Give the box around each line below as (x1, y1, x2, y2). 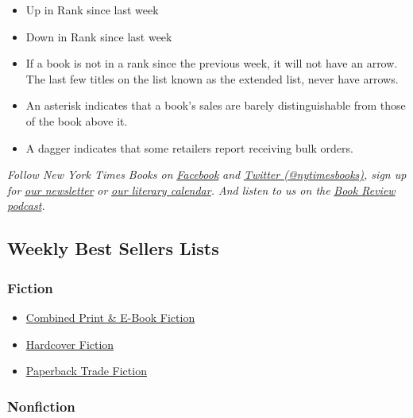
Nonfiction (7, 396, 75, 416)
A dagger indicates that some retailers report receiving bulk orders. (25, 139, 353, 156)
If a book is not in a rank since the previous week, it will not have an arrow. (25, 55, 398, 72)
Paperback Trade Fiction (25, 362, 147, 379)
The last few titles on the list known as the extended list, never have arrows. (25, 70, 399, 87)
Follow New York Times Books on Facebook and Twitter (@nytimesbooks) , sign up (7, 166, 407, 183)
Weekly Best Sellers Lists (7, 236, 219, 261)
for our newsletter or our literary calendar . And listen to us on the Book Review (7, 181, 396, 198)
